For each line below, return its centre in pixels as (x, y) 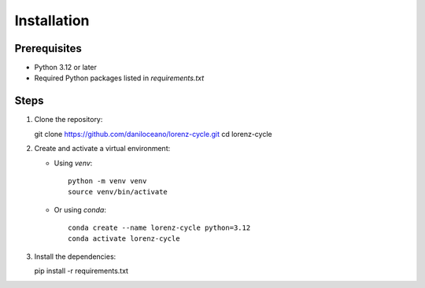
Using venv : (73, 163)
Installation (52, 20)
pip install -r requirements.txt (81, 271)
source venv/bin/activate (118, 192)
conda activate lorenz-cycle (124, 239)
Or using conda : (80, 209)
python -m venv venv (107, 181)
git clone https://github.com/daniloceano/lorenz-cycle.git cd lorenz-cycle (153, 134)
